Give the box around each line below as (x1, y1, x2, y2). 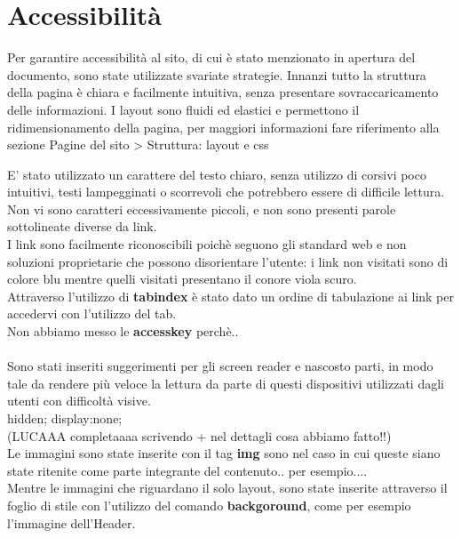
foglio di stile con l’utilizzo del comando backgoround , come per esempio (7, 495, 411, 514)
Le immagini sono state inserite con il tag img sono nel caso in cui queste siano (7, 444, 441, 462)
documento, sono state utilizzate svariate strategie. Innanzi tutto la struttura (7, 65, 426, 84)
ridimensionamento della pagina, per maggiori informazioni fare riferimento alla (7, 117, 440, 136)
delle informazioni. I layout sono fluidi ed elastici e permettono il (7, 100, 360, 118)
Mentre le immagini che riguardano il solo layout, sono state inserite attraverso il (7, 478, 448, 497)
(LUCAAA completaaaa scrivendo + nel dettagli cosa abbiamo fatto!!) (7, 426, 392, 445)
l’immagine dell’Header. (7, 513, 136, 532)
